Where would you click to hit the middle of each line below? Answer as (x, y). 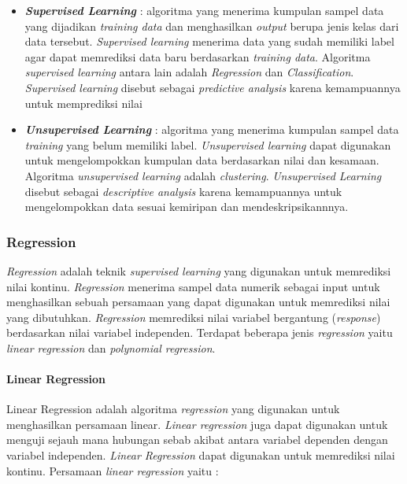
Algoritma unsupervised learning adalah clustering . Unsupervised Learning (203, 175)
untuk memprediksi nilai (83, 103)
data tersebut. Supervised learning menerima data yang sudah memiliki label (209, 41)
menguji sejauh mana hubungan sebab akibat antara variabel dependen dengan (197, 440)
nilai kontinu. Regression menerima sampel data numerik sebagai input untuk (193, 286)
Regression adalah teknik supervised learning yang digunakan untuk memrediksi (199, 270)
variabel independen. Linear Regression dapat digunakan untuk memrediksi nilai (201, 455)
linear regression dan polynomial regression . (111, 347)
